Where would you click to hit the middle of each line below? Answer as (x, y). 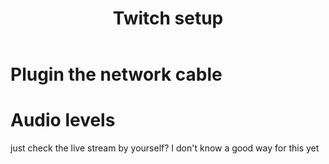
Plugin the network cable (116, 74)
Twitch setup (168, 18)
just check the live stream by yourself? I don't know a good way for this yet (165, 148)
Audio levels (63, 120)
